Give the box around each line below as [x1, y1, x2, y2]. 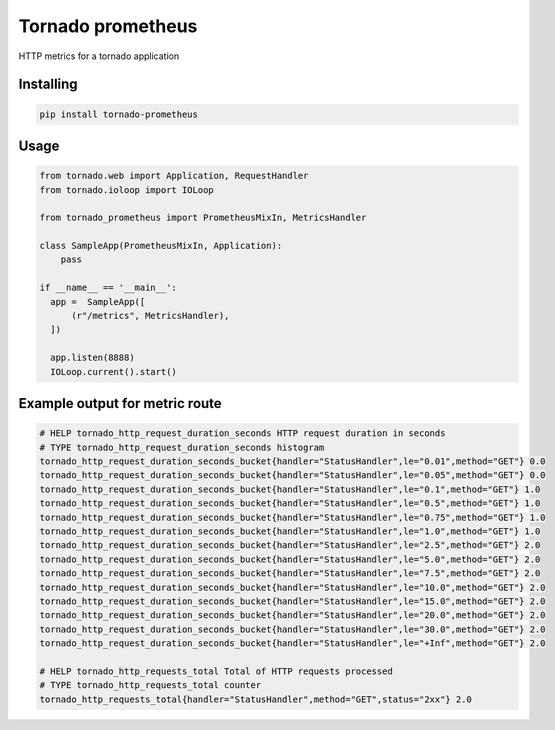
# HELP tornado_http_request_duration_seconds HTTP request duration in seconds [39, 428, 446, 439]
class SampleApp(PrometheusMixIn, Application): [39, 240, 283, 252]
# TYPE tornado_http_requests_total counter [39, 680, 262, 691]
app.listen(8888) [50, 352, 135, 364]
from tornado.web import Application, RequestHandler [39, 170, 309, 182]
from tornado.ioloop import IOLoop [39, 184, 214, 195]
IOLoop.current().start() [50, 366, 177, 377]
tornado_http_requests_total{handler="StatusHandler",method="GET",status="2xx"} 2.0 [39, 693, 472, 705]
